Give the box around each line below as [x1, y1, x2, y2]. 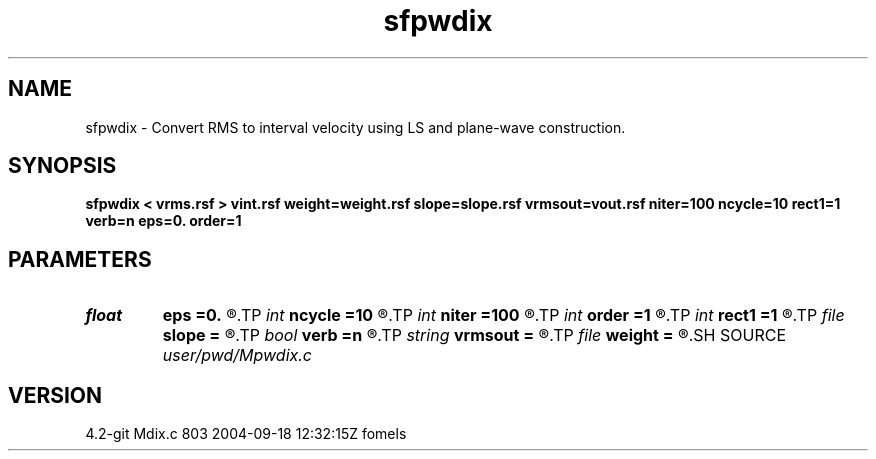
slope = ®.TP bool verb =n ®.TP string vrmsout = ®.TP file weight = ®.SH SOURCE [162, 325, 786, 346]
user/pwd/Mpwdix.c [162, 345, 312, 366]
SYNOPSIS [8, 153, 117, 179]
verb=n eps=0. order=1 [85, 212, 242, 230]
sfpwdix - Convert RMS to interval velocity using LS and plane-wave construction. [85, 118, 626, 136]
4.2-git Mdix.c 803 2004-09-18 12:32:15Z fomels [85, 425, 407, 443]
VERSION [8, 382, 103, 408]
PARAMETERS [8, 246, 152, 272]
